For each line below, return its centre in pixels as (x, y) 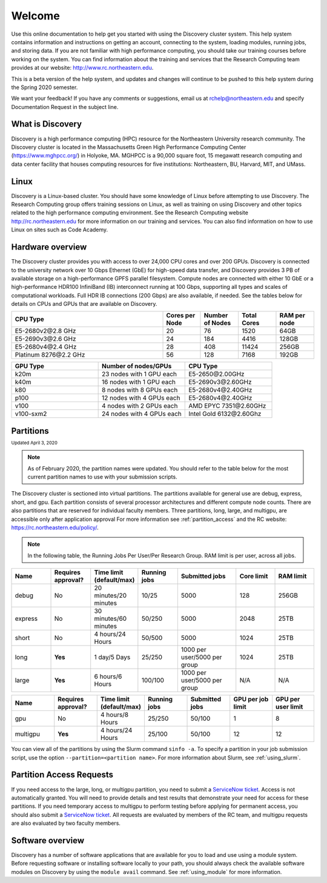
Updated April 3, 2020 (34, 443)
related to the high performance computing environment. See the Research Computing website (130, 213)
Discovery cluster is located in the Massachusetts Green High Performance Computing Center (129, 147)
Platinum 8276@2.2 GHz (50, 355)
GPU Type (30, 366)
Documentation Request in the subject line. (65, 107)
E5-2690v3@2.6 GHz (45, 339)
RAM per (292, 316)
